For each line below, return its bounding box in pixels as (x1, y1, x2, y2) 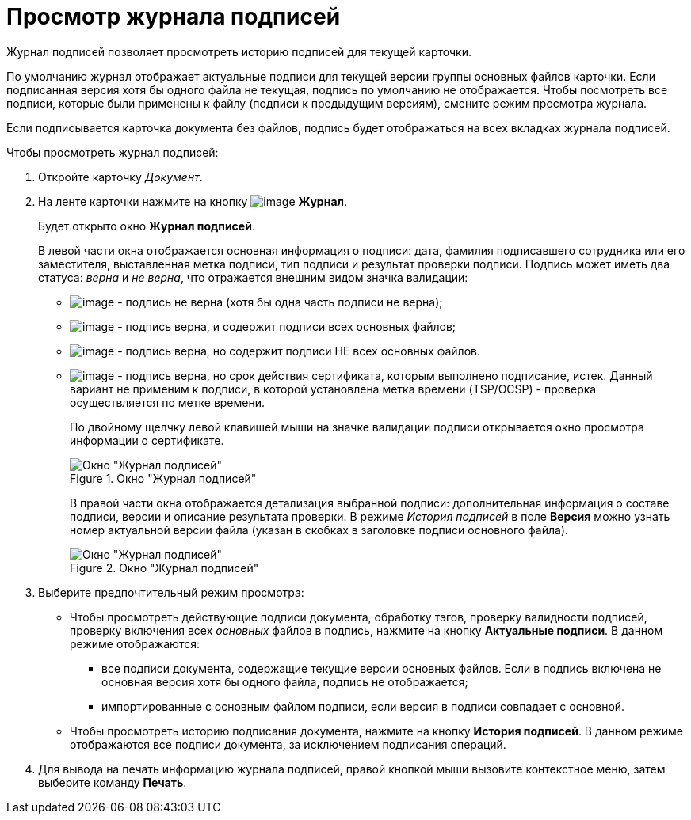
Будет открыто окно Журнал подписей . (38, 218, 255, 233)
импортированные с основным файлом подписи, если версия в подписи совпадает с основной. (101, 699, 625, 713)
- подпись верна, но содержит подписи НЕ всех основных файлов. (117, 344, 480, 358)
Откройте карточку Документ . (38, 169, 203, 184)
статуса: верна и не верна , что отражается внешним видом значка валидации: (38, 270, 468, 284)
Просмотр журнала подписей (6, 3, 341, 30)
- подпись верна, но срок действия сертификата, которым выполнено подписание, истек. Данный (117, 368, 653, 382)
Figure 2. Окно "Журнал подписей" (70, 560, 259, 575)
